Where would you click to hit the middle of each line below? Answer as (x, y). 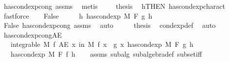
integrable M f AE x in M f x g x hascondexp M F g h (102, 44)
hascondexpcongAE (33, 34)
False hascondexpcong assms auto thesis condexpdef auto (110, 25)
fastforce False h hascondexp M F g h (78, 15)
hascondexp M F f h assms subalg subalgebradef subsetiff (106, 53)
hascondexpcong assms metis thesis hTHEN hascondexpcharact (114, 6)
